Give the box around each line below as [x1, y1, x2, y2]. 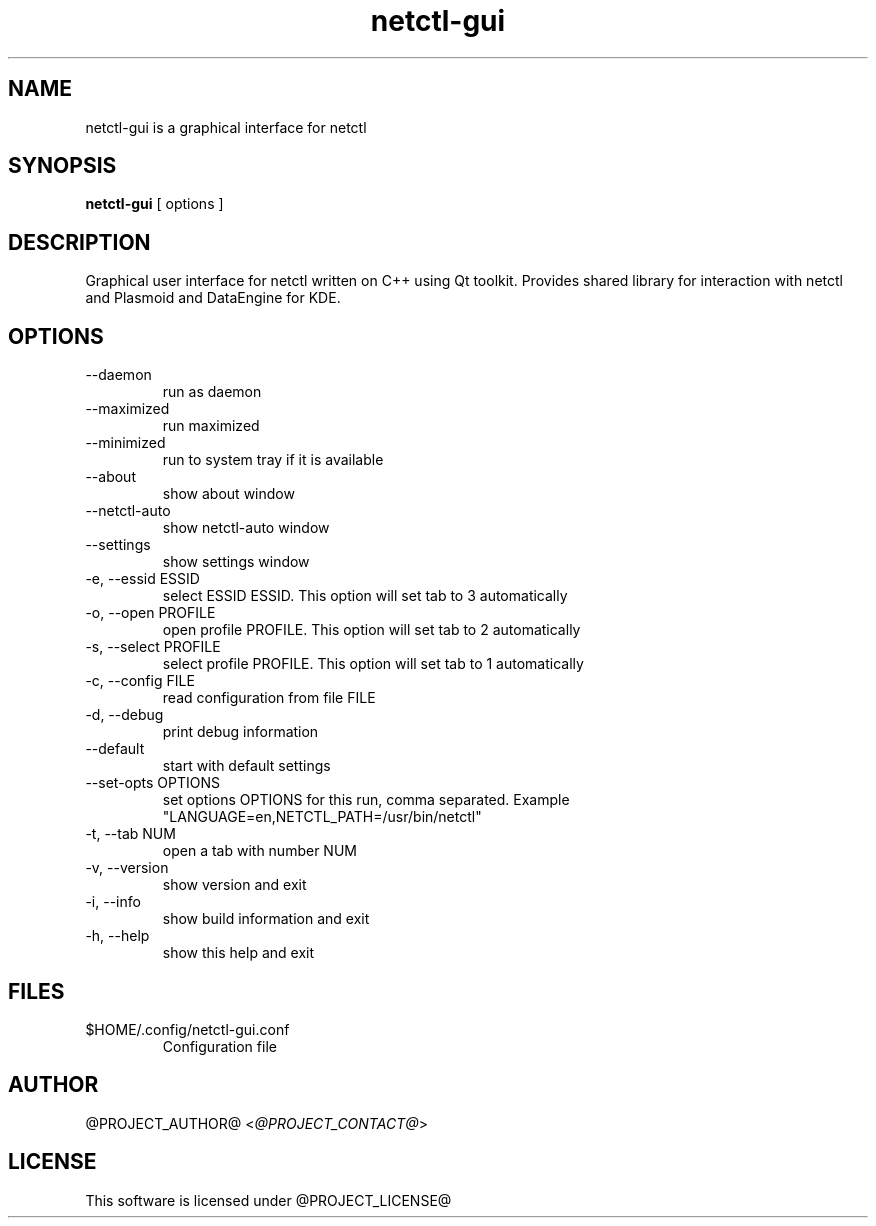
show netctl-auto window [162, 519, 330, 537]
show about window [162, 485, 295, 503]
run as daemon [162, 383, 262, 401]
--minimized [85, 434, 166, 452]
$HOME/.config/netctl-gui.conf [85, 1020, 290, 1038]
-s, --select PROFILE [85, 638, 221, 656]
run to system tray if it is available [162, 451, 384, 469]
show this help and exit [162, 944, 315, 962]
